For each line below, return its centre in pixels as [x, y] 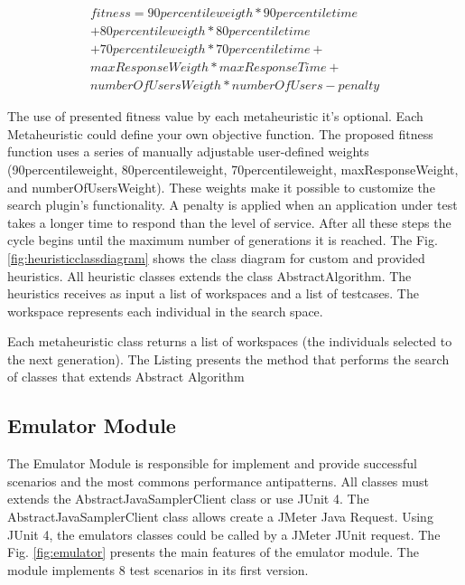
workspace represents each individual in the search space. [165, 311]
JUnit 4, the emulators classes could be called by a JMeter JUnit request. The [224, 534]
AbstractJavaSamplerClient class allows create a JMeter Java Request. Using [220, 517]
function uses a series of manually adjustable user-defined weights [188, 151]
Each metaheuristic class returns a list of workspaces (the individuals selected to [230, 341]
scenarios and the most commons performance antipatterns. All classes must [219, 481]
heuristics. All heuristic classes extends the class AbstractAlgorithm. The [209, 275]
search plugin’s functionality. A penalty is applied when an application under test [232, 205]
